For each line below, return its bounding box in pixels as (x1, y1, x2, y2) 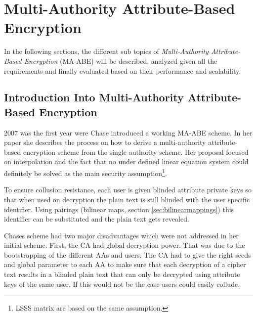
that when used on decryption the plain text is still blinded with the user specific (4, 194, 250, 204)
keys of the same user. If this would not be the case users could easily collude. (4, 278, 240, 289)
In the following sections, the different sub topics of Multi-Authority (4, 46, 209, 56)
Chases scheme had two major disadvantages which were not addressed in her (4, 230, 239, 240)
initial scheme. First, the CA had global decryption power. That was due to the (4, 240, 245, 250)
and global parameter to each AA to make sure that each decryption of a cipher (4, 259, 246, 270)
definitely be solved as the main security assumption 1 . (4, 167, 167, 178)
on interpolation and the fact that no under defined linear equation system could (4, 156, 249, 167)
